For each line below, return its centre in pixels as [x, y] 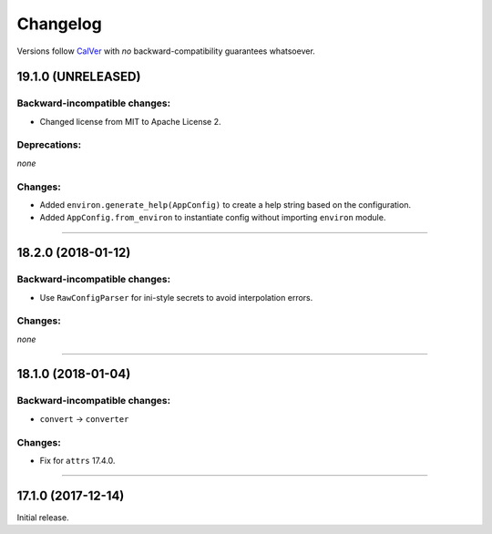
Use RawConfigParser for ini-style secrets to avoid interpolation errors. [176, 297]
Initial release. [43, 517]
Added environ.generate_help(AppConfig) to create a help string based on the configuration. [225, 204]
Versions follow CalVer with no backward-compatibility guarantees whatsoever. [166, 51]
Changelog [59, 24]
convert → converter [84, 418]
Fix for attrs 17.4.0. [77, 460]
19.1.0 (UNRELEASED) [79, 77]
